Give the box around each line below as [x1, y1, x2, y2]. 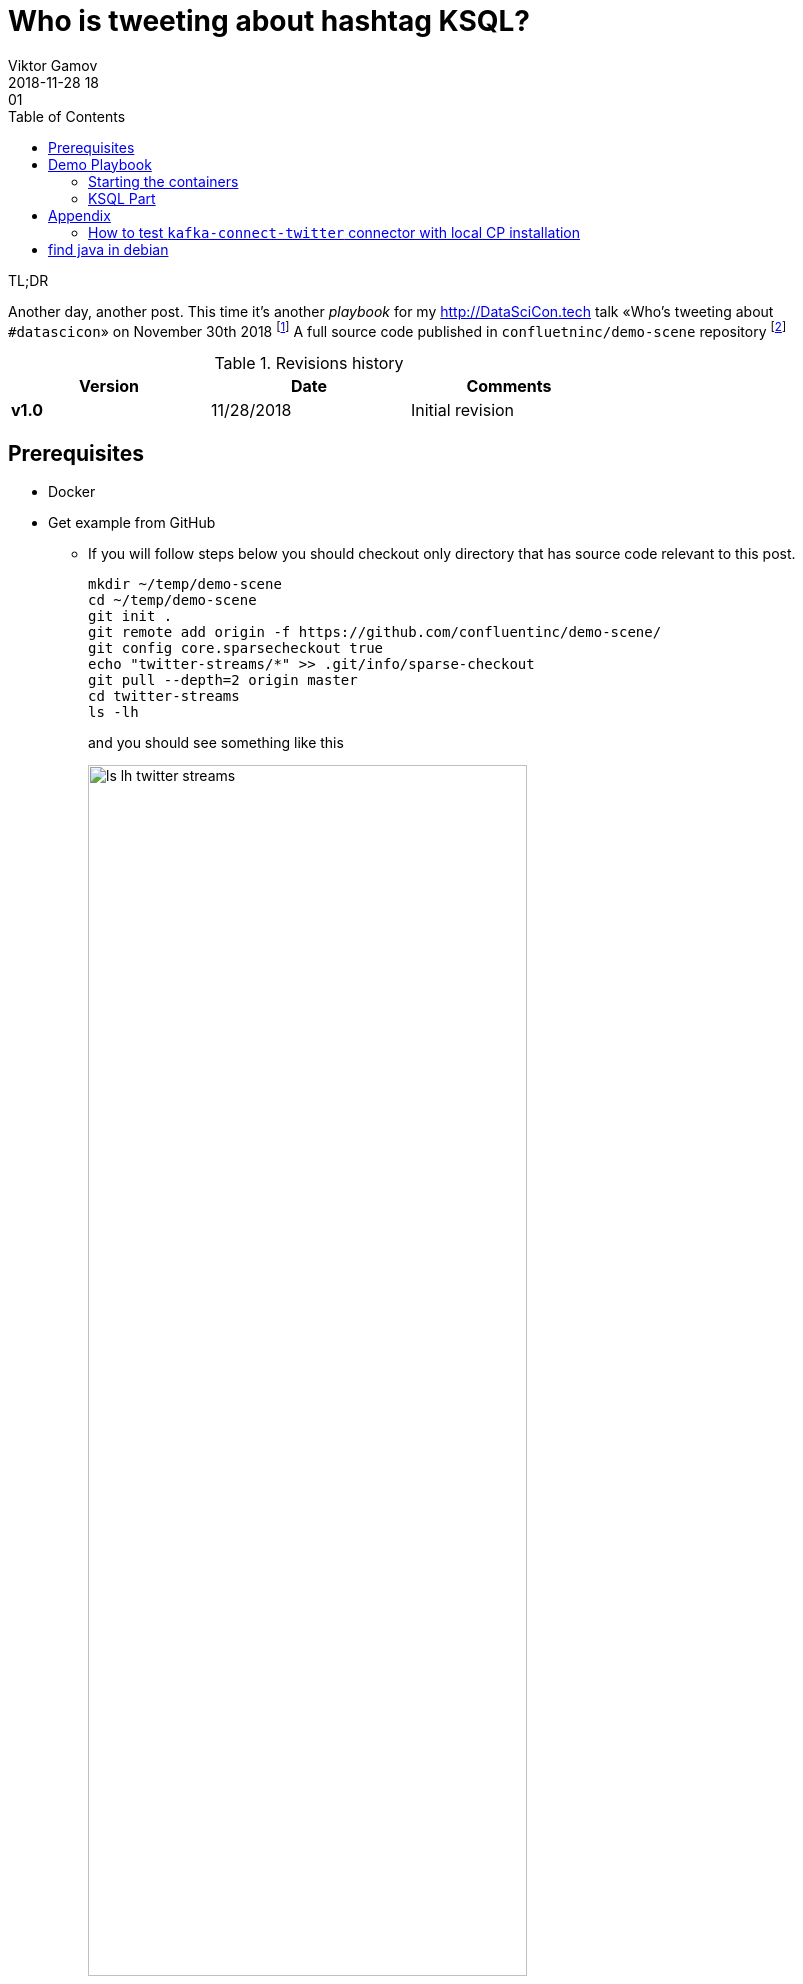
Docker [48, 483, 96, 501]
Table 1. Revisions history [214, 353, 404, 374]
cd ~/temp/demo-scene [88, 592, 257, 609]
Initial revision [410, 400, 515, 421]
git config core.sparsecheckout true [88, 640, 384, 657]
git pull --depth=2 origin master [88, 672, 358, 689]
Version [78, 376, 140, 397]
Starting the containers [88, 172, 239, 190]
